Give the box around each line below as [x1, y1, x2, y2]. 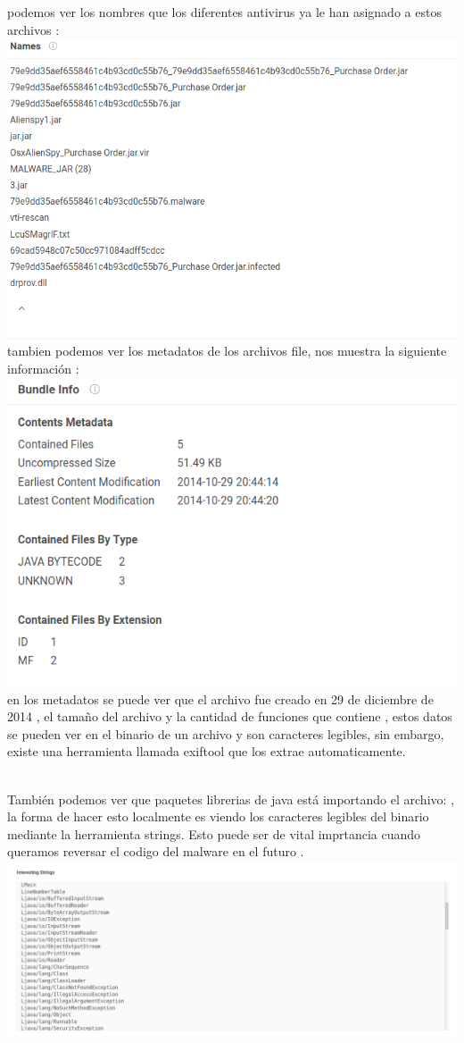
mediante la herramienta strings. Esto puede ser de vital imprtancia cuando [7, 824, 421, 843]
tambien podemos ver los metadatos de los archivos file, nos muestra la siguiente [7, 341, 447, 360]
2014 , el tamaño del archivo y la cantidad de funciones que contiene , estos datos [7, 707, 452, 726]
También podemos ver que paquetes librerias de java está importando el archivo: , [7, 789, 454, 808]
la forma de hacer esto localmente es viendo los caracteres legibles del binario [7, 807, 429, 826]
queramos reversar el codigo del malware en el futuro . [7, 842, 304, 861]
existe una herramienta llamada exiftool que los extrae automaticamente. [7, 742, 406, 761]
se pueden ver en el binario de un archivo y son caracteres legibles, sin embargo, [7, 724, 444, 743]
